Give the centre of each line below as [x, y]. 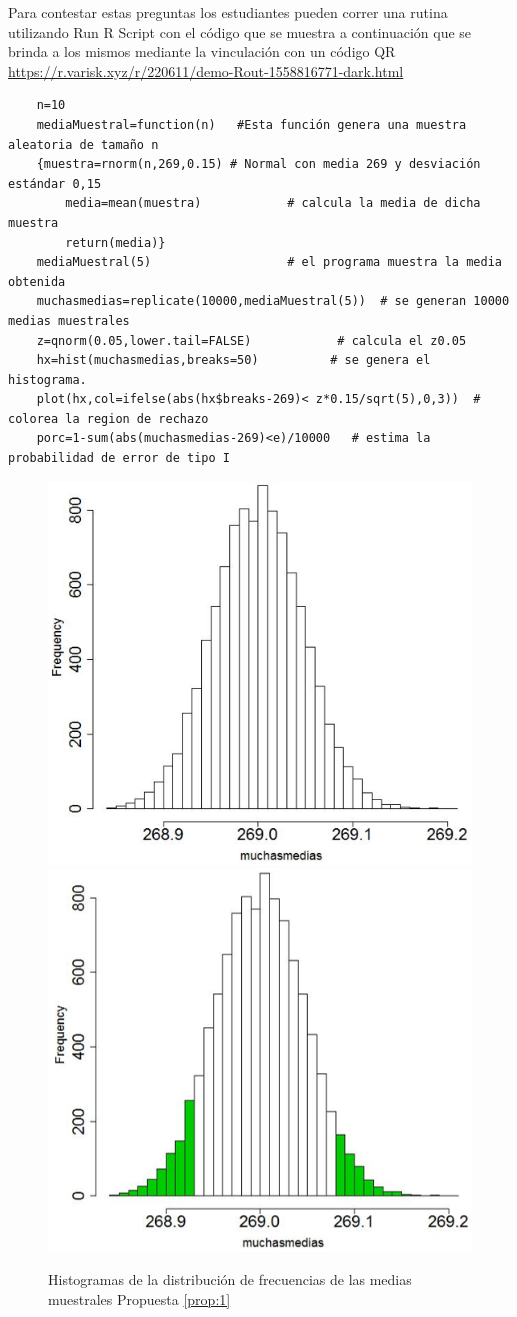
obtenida [37, 281]
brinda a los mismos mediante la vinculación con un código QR [202, 51]
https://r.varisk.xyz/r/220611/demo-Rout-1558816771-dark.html [206, 70]
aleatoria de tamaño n [83, 144]
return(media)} [115, 242]
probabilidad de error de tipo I [119, 458]
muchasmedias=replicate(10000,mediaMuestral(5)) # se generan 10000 [273, 301]
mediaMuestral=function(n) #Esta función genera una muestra [251, 124]
